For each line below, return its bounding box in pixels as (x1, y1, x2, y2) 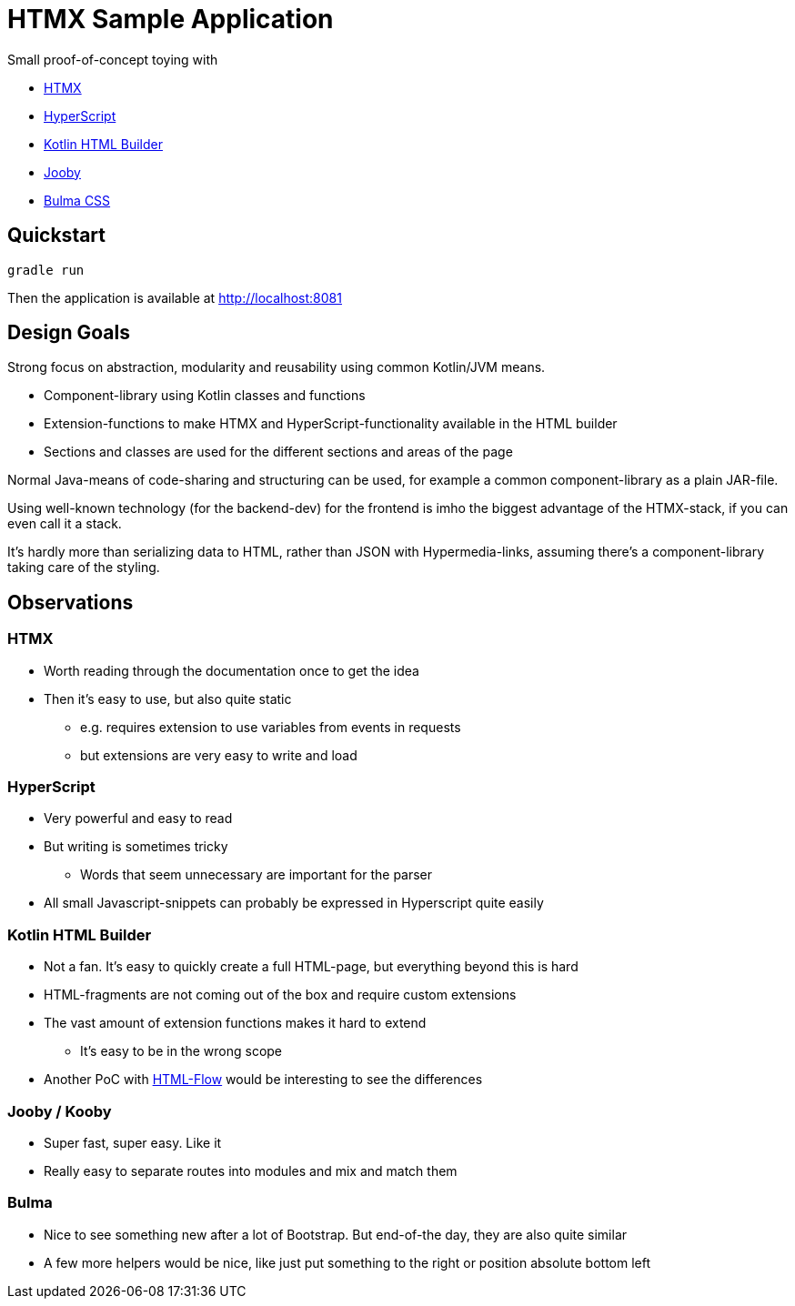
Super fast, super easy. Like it (44, 1134, 222, 1150)
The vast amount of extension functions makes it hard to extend (44, 1015, 427, 1031)
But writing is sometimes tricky (44, 839, 228, 855)
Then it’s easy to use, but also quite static (44, 690, 292, 707)
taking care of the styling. (7, 559, 160, 576)
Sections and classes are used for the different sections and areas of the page (44, 444, 513, 460)
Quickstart (7, 224, 106, 247)
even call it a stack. (7, 516, 122, 532)
